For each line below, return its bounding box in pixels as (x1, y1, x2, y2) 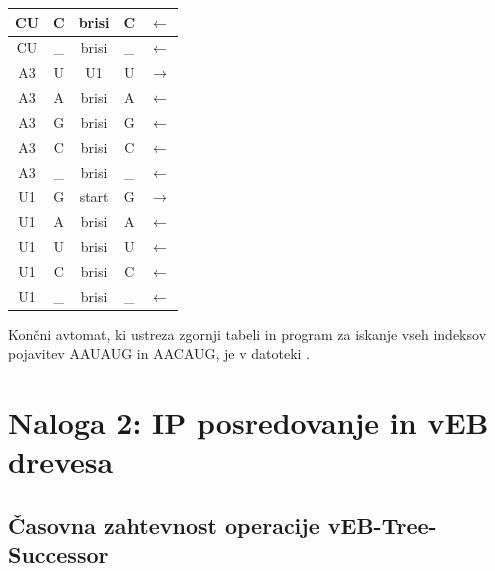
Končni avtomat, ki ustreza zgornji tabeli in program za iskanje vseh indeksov (8, 323, 487, 344)
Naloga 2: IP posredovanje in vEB (8, 402, 489, 443)
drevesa (8, 441, 114, 482)
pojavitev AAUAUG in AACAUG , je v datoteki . (8, 343, 311, 364)
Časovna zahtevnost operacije (8, 510, 320, 541)
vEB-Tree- (327, 510, 437, 541)
